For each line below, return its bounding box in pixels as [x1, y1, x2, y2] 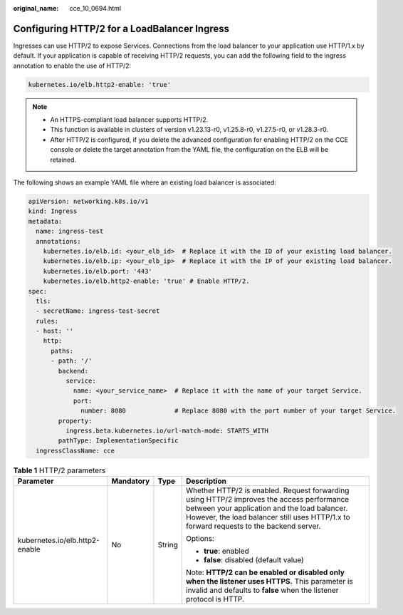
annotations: [36, 237, 81, 245]
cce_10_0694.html [69, 4, 121, 12]
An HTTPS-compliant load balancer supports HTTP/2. [50, 115, 209, 124]
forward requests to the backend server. [186, 521, 321, 531]
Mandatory [111, 476, 150, 486]
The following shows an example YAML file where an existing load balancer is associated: [13, 178, 277, 187]
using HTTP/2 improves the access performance [186, 495, 350, 505]
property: [58, 417, 93, 425]
